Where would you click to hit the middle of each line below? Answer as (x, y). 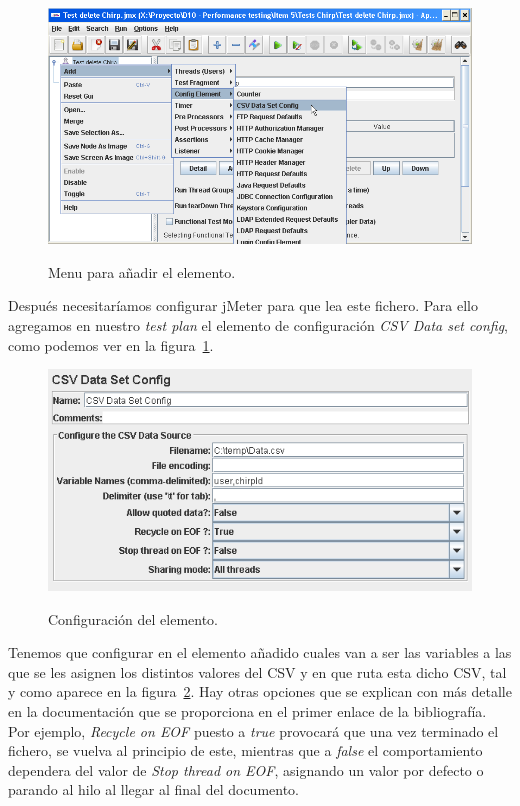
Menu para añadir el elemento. (142, 271)
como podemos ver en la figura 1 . (111, 344)
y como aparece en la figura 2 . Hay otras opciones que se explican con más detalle (260, 691)
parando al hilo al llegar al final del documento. (154, 789)
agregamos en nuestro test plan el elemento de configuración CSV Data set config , (258, 324)
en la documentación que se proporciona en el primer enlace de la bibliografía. (247, 710)
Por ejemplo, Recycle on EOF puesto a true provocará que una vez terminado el (253, 730)
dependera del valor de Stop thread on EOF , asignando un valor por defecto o (246, 769)
